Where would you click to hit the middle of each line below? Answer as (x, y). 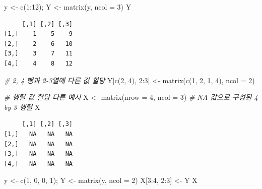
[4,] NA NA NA (39, 164)
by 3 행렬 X (22, 107)
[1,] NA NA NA (39, 134)
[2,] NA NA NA (39, 144)
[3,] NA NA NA (39, 154)
